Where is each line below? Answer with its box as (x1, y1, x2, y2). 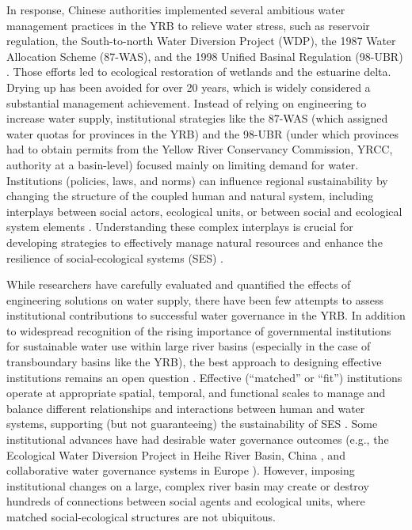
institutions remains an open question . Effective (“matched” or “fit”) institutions (6, 369, 402, 385)
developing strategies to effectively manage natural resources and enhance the (6, 233, 383, 250)
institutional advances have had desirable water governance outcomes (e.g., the (6, 431, 389, 448)
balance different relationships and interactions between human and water (6, 399, 365, 416)
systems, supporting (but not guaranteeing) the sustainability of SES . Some (6, 415, 378, 432)
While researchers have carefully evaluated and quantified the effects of (6, 276, 351, 293)
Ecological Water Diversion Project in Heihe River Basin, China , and (6, 446, 345, 463)
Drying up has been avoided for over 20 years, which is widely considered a (6, 78, 371, 95)
